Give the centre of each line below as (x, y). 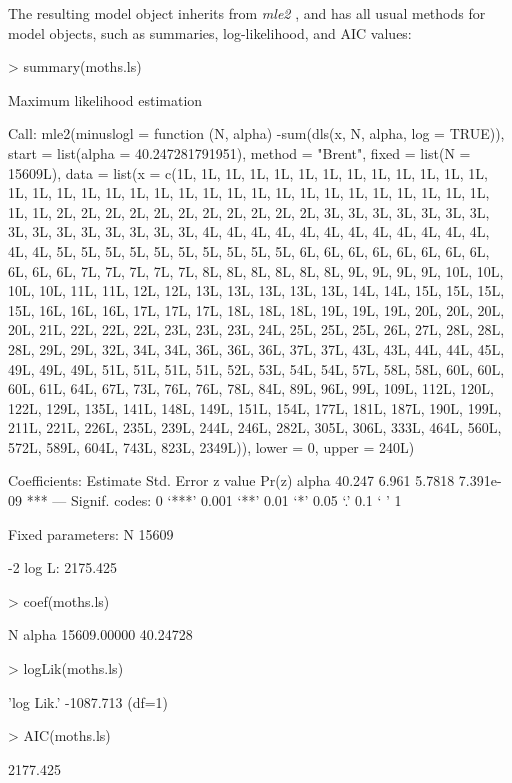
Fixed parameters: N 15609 (91, 533)
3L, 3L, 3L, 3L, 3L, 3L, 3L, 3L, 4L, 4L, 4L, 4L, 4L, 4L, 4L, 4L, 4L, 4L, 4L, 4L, (249, 231)
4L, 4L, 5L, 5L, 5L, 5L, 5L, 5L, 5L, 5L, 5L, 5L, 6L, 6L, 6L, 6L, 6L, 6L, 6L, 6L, (249, 250)
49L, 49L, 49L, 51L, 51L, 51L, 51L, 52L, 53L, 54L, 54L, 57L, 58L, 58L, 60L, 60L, (256, 368)
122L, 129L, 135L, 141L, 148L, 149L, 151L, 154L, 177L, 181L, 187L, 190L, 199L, (255, 407)
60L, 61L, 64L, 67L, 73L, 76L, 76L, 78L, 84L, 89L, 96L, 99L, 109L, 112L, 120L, (251, 388)
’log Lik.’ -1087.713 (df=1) (88, 701)
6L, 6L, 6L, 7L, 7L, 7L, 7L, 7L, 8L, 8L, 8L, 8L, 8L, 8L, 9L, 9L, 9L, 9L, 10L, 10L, (256, 270)
